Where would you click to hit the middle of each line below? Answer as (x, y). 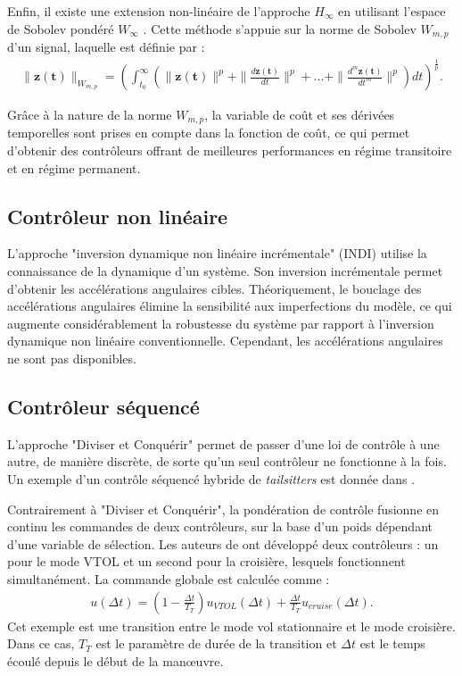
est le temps (392, 643)
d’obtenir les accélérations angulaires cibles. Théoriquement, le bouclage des (214, 288)
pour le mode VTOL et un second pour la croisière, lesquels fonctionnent (206, 561)
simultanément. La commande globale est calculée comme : (169, 578)
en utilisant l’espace (392, 11)
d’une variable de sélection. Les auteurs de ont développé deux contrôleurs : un (223, 543)
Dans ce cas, (41, 643)
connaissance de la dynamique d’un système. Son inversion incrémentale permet (225, 271)
